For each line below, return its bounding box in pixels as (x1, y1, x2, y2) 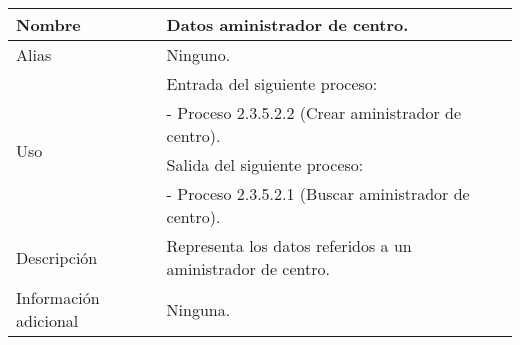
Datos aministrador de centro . (166, 13, 409, 36)
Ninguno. (166, 43, 231, 66)
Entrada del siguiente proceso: (166, 72, 378, 95)
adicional (16, 309, 79, 332)
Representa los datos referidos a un (166, 234, 412, 257)
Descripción (16, 245, 98, 269)
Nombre (16, 13, 81, 36)
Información (16, 286, 100, 309)
